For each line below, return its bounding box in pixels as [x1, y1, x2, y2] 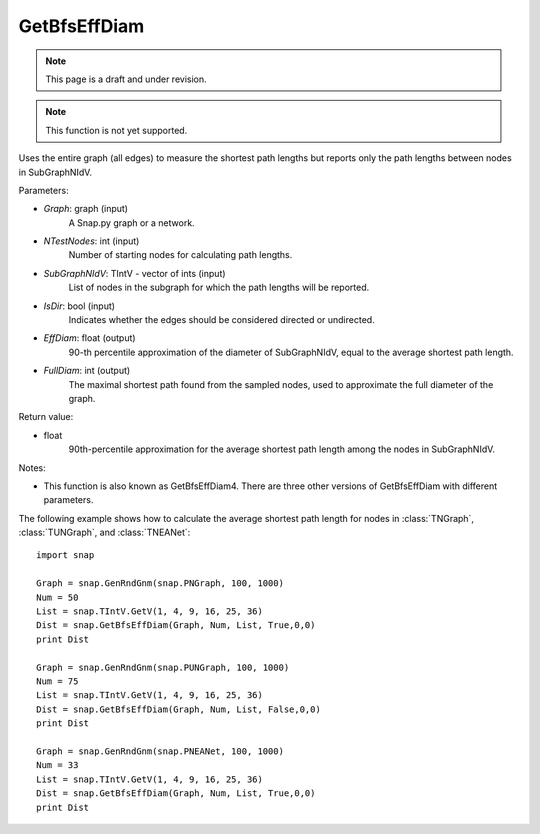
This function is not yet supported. [45, 124, 188, 136]
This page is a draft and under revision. [45, 73, 207, 85]
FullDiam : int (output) [43, 365, 131, 377]
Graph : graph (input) [43, 203, 129, 215]
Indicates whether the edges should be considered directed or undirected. [68, 314, 375, 326]
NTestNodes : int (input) [43, 235, 140, 247]
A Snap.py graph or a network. [68, 216, 195, 229]
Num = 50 [36, 591, 79, 603]
